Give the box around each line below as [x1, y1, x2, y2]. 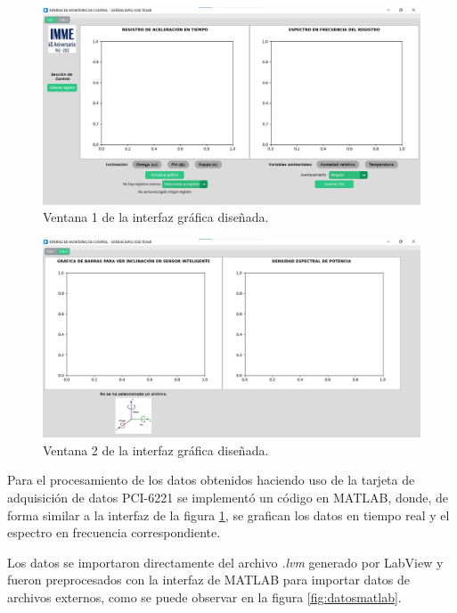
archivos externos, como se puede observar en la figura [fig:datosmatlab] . [7, 588, 402, 607]
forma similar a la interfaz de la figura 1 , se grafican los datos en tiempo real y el [7, 505, 450, 524]
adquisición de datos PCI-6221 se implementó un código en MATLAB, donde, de [7, 488, 449, 507]
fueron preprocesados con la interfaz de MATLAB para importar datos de [7, 570, 411, 589]
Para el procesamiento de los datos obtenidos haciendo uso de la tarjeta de [7, 470, 415, 489]
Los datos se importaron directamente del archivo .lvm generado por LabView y [7, 552, 444, 571]
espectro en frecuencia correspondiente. [7, 523, 221, 542]
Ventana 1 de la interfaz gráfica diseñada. [43, 208, 269, 226]
